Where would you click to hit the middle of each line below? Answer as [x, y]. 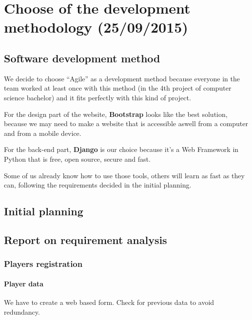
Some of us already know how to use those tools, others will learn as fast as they [124, 175]
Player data [24, 283]
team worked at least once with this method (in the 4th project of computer [118, 88]
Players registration [43, 264]
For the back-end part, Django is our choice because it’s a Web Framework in [121, 149]
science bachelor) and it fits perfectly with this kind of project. [97, 97]
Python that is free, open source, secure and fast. [77, 159]
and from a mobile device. [43, 133]
